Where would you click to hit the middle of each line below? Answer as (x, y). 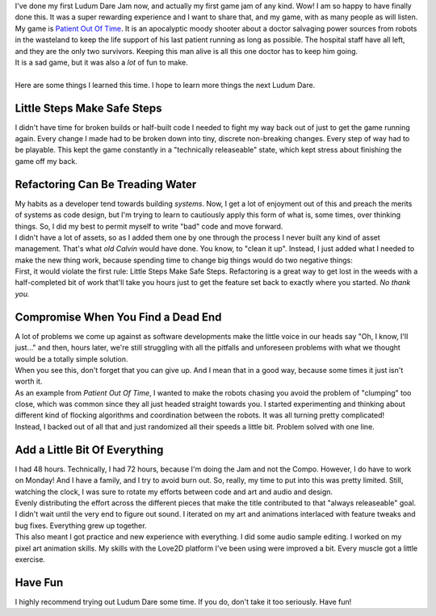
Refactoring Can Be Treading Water (106, 184)
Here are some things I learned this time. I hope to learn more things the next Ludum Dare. (165, 85)
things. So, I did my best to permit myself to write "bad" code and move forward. (149, 226)
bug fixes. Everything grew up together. (81, 526)
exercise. (30, 559)
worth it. (29, 381)
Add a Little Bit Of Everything (89, 449)
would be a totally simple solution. (71, 358)
